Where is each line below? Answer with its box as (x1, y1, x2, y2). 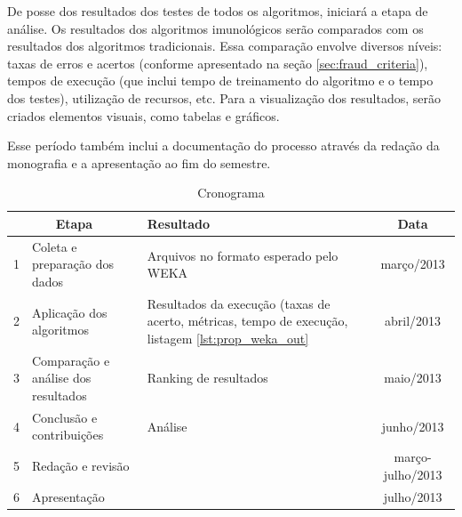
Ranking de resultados (147, 368, 268, 387)
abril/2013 (385, 311, 442, 330)
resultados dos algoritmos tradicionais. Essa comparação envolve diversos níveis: (7, 36, 442, 55)
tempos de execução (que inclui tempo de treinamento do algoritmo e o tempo (7, 71, 434, 90)
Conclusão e (32, 408, 98, 426)
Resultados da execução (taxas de (147, 294, 331, 312)
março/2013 (380, 254, 445, 273)
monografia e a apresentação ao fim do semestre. (7, 153, 271, 172)
